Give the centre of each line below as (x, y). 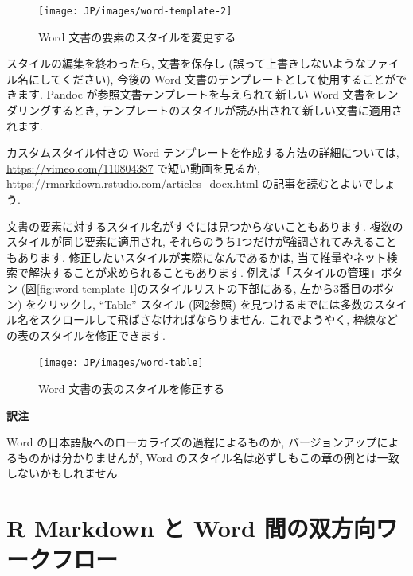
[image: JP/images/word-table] (121, 363)
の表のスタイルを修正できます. (86, 335)
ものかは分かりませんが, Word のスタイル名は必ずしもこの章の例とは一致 (208, 457)
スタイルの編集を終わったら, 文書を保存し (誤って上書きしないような (186, 63)
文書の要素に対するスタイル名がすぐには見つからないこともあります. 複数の (205, 226)
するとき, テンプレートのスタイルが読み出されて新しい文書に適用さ (226, 110)
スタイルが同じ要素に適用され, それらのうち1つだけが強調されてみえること (202, 241)
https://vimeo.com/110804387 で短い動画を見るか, (133, 167)
